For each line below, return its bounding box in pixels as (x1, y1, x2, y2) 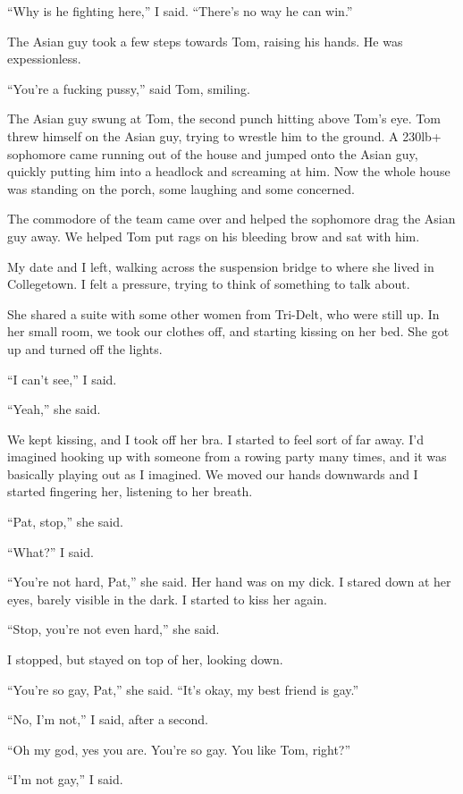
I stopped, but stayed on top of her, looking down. (7, 650, 283, 669)
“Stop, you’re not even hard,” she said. (7, 620, 220, 638)
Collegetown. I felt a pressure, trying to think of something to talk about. (7, 275, 410, 293)
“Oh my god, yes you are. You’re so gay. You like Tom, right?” (7, 739, 351, 758)
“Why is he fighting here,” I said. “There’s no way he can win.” (7, 2, 353, 20)
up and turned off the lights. (7, 339, 163, 358)
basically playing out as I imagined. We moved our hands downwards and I (7, 464, 418, 483)
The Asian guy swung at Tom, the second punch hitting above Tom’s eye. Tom (7, 109, 441, 128)
